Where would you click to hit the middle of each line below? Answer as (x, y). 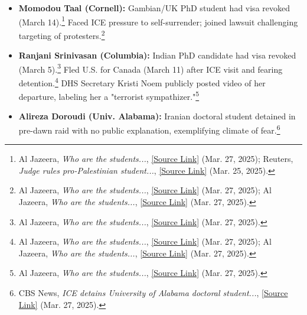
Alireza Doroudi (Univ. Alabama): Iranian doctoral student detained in (157, 116)
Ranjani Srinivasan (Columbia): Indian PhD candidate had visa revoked (157, 55)
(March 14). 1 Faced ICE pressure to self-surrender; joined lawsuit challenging (158, 21)
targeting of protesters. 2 (62, 34)
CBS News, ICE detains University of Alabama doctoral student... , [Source (153, 293)
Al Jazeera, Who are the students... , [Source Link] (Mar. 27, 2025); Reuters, (156, 159)
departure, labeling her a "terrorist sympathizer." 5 (109, 95)
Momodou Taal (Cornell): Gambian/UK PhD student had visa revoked (154, 8)
